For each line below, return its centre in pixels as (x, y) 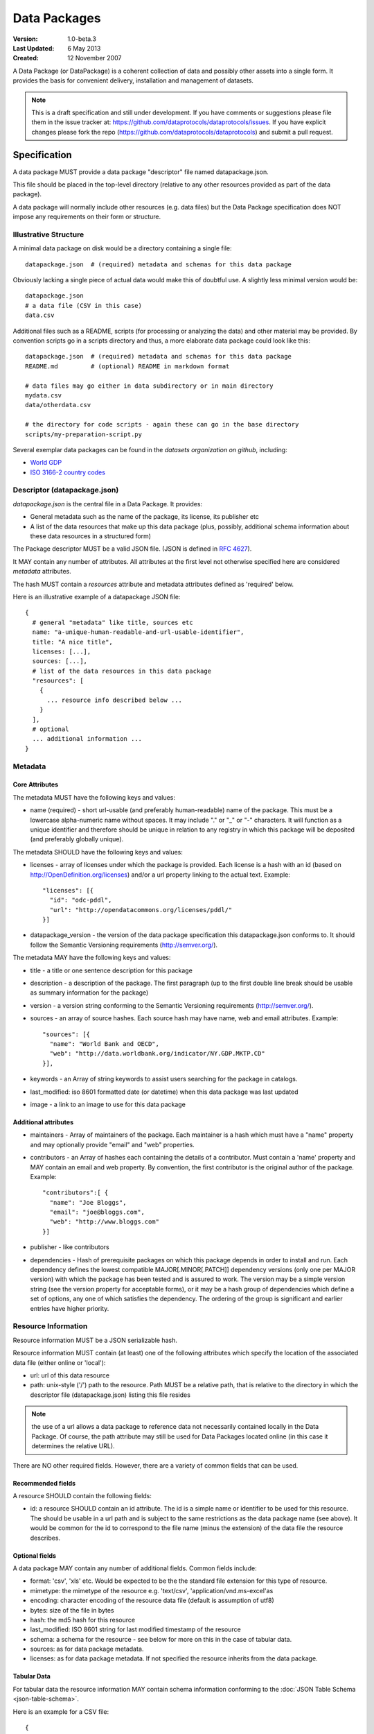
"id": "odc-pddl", (81, 900)
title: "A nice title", (73, 642)
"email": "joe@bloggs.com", (97, 1212)
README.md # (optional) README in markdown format (127, 366)
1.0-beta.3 (82, 39)
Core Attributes (36, 784)
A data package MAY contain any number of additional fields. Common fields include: (135, 1568)
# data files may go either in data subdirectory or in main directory (149, 386)
